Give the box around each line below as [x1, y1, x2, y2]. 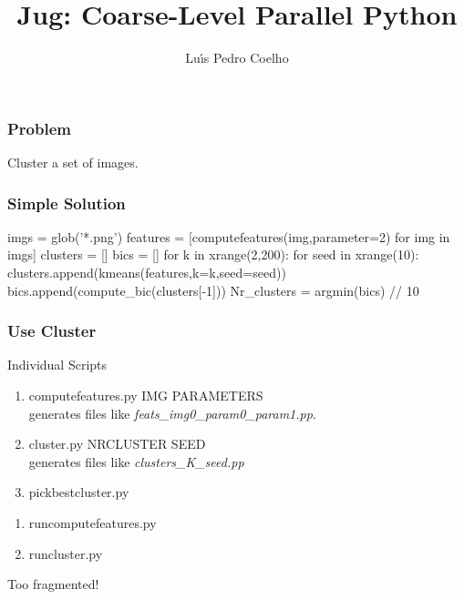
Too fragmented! [7, 574, 99, 594]
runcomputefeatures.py [28, 513, 157, 532]
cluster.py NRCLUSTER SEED [28, 434, 206, 453]
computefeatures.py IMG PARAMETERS [28, 386, 263, 405]
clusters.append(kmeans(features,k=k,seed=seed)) [7, 263, 286, 282]
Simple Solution [7, 191, 126, 214]
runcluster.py [28, 543, 103, 563]
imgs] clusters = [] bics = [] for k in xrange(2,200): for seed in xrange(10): [7, 245, 419, 264]
